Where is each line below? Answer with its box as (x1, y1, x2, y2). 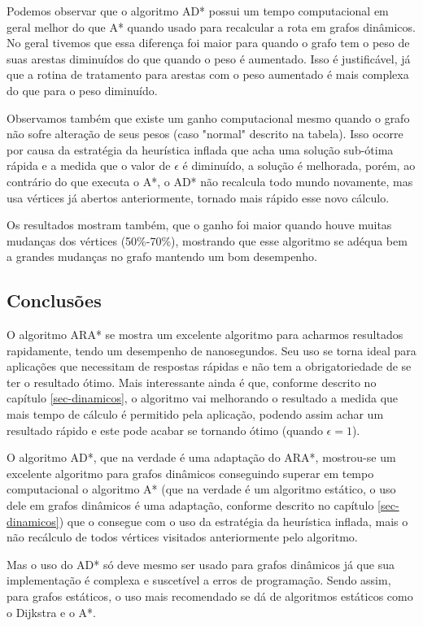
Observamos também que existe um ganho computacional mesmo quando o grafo (7, 109, 410, 126)
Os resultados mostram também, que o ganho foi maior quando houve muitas (7, 216, 392, 233)
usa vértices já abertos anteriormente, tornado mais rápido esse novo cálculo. (7, 189, 390, 206)
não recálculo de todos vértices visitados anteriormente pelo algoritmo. (7, 528, 358, 546)
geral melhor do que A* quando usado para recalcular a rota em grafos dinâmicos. (7, 18, 416, 35)
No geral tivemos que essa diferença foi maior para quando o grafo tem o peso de (7, 34, 410, 51)
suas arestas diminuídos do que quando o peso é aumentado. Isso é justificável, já (7, 50, 411, 67)
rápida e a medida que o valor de (7, 157, 171, 174)
